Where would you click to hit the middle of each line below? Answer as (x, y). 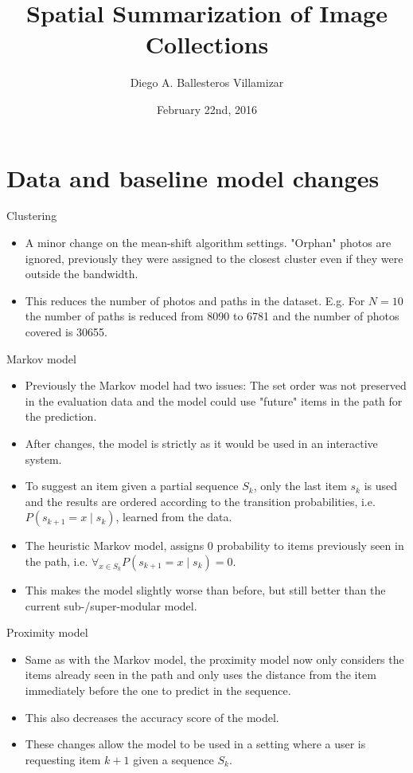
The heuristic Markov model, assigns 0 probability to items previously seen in (214, 545)
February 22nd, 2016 (207, 109)
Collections (207, 44)
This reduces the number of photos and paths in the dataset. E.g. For (195, 300)
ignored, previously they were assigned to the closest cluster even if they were (214, 258)
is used (381, 486)
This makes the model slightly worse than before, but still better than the (205, 589)
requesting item (63, 759)
